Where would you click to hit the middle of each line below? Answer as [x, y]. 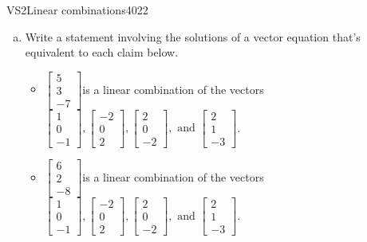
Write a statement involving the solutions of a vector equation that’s [193, 36]
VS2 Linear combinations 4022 [77, 10]
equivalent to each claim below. [102, 52]
